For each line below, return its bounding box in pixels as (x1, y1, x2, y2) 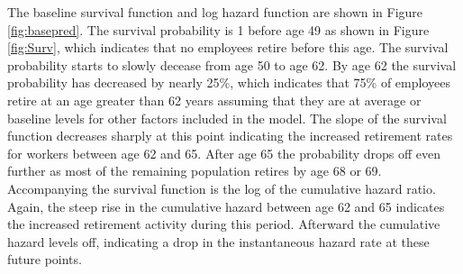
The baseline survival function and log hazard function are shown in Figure (7, 3, 423, 21)
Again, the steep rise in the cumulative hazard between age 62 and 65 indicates (7, 196, 445, 215)
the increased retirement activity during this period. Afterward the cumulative (7, 215, 440, 233)
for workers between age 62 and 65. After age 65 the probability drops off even (7, 143, 441, 162)
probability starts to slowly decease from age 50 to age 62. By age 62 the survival (7, 55, 457, 74)
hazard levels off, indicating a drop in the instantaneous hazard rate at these (7, 232, 430, 251)
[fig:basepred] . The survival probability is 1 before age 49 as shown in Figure (7, 20, 430, 39)
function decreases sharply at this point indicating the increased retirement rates (7, 126, 453, 145)
